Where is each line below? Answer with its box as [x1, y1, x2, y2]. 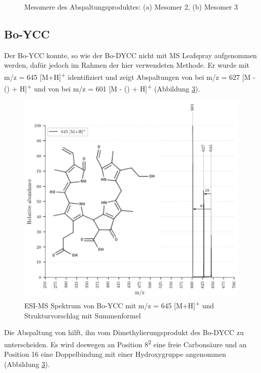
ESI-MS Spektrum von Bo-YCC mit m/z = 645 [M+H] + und [24, 299, 214, 310]
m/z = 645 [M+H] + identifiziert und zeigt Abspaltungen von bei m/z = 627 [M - [4, 70, 255, 82]
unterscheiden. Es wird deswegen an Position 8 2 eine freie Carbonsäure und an [4, 337, 247, 349]
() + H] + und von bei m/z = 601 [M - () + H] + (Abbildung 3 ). [4, 82, 200, 94]
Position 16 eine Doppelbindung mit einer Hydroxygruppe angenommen [4, 349, 226, 359]
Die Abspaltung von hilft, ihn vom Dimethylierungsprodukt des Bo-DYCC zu [4, 327, 244, 338]
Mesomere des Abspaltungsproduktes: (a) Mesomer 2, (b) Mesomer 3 [24, 2, 238, 12]
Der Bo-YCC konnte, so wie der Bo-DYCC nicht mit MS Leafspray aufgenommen [4, 50, 257, 60]
